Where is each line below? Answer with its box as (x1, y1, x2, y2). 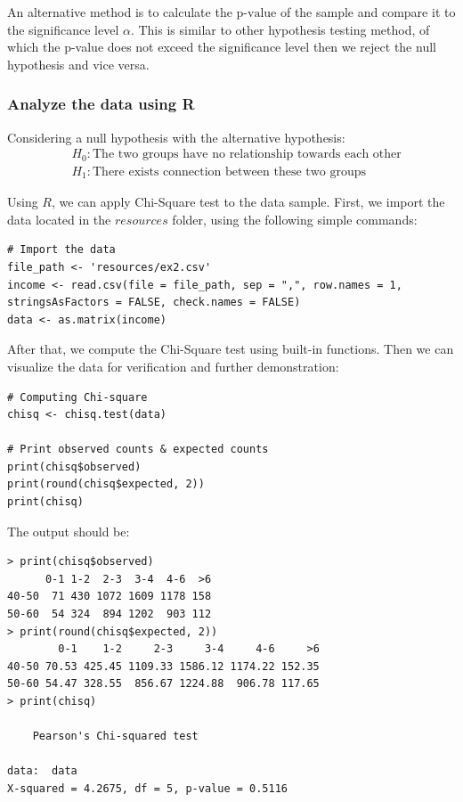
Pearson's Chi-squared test (32, 730, 199, 743)
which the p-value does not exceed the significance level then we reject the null (7, 37, 436, 56)
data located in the (7, 209, 111, 228)
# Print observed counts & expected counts (7, 443, 269, 456)
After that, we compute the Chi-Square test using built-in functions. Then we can (7, 340, 454, 358)
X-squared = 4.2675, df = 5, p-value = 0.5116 (7, 782, 288, 795)
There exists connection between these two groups (92, 165, 367, 178)
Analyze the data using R (7, 93, 195, 115)
